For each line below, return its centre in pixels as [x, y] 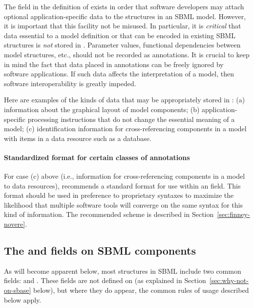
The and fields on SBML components [100, 250]
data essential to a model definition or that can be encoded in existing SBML [120, 35]
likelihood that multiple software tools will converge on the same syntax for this [123, 204]
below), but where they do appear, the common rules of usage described [141, 290]
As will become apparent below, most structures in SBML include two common [123, 271]
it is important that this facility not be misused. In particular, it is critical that [123, 26]
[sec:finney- [233, 214]
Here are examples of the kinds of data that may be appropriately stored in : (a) [125, 100]
